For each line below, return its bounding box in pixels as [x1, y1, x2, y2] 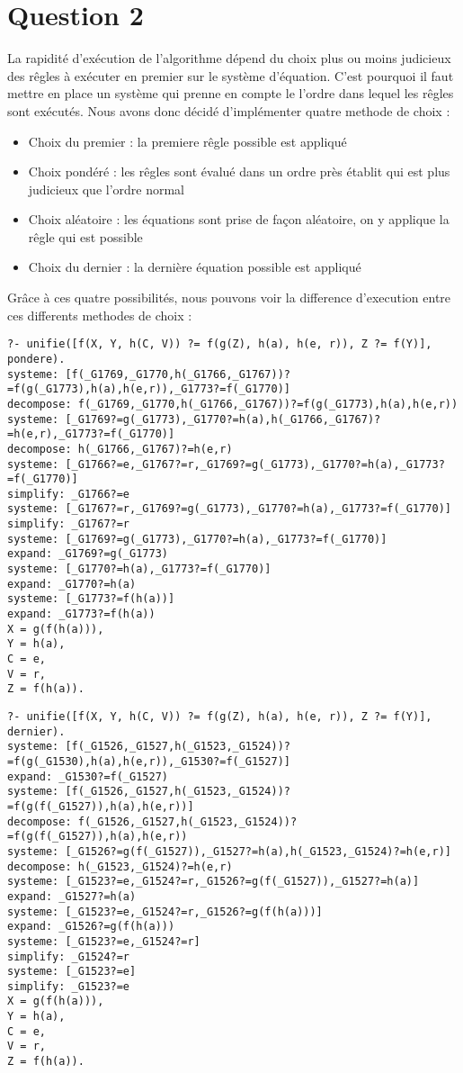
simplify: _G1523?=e [7, 979, 130, 993]
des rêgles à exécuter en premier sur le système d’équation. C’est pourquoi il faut [7, 66, 454, 85]
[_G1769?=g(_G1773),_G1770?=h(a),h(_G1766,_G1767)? [65, 412, 381, 426]
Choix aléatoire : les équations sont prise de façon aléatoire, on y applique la [28, 210, 450, 229]
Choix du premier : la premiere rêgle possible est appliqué [28, 131, 347, 150]
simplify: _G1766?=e [7, 487, 130, 500]
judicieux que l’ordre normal [28, 179, 185, 198]
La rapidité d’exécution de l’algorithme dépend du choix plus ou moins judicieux [7, 49, 451, 68]
